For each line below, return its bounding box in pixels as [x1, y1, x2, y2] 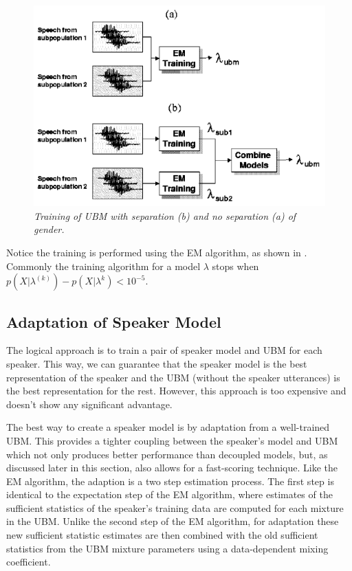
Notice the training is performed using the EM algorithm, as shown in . [6, 245, 307, 259]
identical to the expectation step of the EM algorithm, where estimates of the [6, 487, 333, 502]
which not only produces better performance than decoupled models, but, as [6, 447, 328, 461]
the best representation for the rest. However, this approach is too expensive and [6, 383, 346, 398]
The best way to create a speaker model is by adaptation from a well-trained [6, 420, 330, 434]
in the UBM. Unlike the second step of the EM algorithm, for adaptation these [6, 514, 339, 528]
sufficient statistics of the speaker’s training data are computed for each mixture [6, 500, 344, 515]
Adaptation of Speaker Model [6, 311, 221, 332]
